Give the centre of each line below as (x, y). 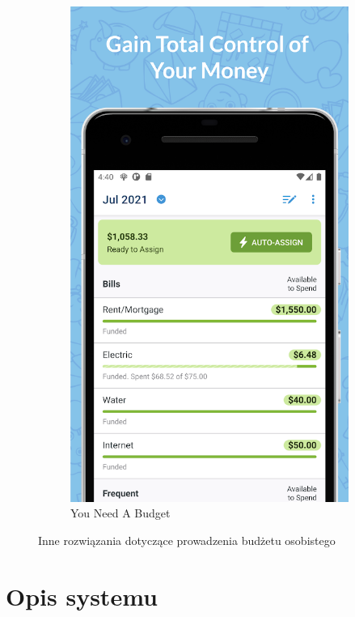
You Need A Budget (120, 513)
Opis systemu (82, 596)
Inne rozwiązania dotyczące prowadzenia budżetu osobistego (187, 540)
